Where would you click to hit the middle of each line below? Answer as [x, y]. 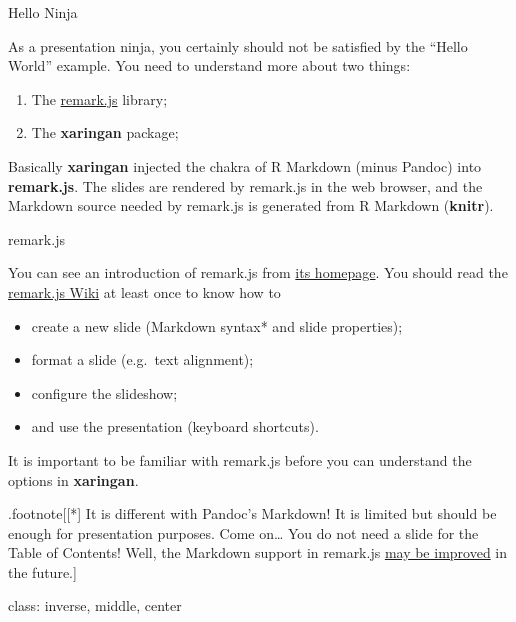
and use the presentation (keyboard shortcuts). [175, 426]
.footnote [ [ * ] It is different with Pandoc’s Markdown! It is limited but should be [252, 513]
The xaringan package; [105, 132]
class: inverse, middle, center [95, 605]
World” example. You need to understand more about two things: [209, 65]
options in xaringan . [73, 479]
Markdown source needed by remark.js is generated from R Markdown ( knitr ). [251, 205]
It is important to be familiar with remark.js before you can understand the [240, 459]
